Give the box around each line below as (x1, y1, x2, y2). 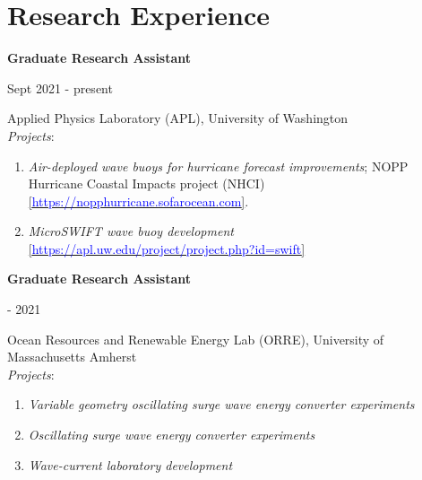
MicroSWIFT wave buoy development (28, 222, 234, 240)
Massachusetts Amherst (7, 347, 137, 366)
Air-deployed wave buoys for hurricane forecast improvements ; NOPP (28, 156, 409, 175)
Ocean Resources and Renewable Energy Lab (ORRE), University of (7, 329, 384, 348)
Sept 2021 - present (7, 78, 113, 97)
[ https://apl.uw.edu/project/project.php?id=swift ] (28, 239, 306, 257)
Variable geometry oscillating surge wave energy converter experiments (28, 395, 415, 414)
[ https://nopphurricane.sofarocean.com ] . (28, 191, 249, 210)
